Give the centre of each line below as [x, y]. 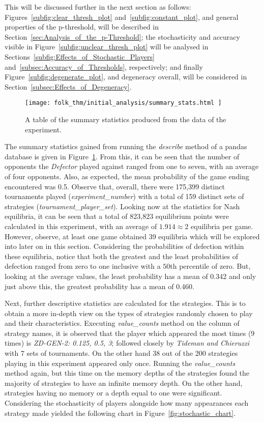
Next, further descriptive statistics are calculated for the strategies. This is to [125, 303]
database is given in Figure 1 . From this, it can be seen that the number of [122, 156]
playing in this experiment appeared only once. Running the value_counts [120, 363]
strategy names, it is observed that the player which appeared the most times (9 [130, 333]
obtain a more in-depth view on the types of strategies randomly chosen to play [129, 313]
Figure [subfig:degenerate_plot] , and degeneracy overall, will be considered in [126, 77]
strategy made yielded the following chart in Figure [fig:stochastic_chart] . [120, 413]
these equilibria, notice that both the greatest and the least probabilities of [121, 256]
